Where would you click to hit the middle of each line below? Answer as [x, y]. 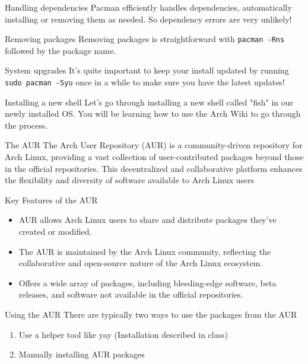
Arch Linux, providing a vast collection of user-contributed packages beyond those [154, 157]
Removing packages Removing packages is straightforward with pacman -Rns [145, 39]
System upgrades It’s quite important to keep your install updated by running [147, 70]
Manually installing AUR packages [82, 354]
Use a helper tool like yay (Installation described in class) [123, 334]
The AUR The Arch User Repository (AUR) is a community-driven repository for [154, 145]
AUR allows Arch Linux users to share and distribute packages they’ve [147, 220]
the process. [26, 125]
